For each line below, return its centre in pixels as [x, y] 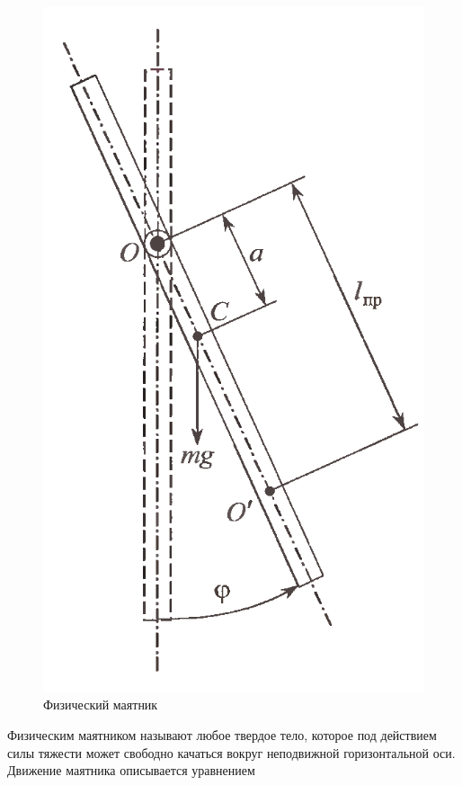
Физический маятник [101, 705]
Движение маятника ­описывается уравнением [131, 770]
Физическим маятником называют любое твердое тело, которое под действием [222, 735]
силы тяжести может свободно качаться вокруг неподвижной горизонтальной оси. [231, 752]
